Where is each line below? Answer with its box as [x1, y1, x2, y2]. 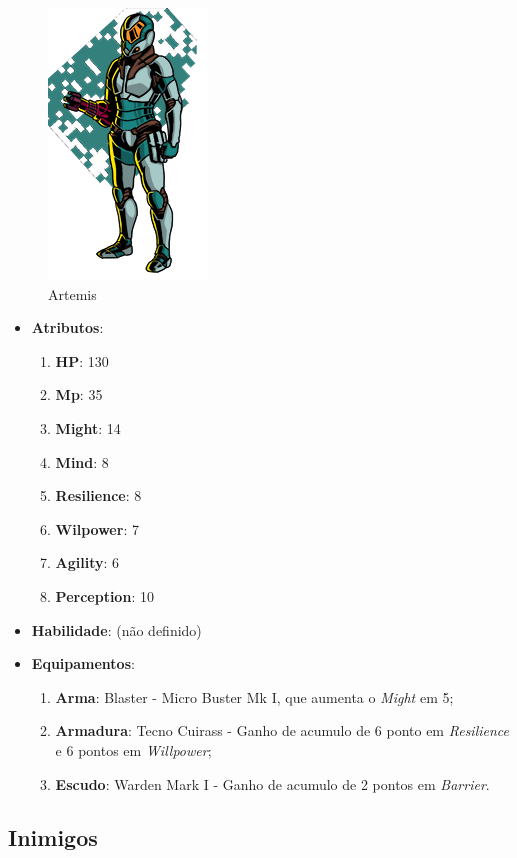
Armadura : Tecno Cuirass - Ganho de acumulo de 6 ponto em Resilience [55, 720, 510, 741]
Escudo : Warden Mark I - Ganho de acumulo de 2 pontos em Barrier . [55, 773, 490, 794]
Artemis [48, 283, 97, 304]
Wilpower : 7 [55, 518, 139, 539]
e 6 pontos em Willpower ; [55, 739, 212, 760]
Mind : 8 [55, 451, 109, 472]
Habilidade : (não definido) [31, 619, 202, 640]
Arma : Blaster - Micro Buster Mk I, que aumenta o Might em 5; [55, 686, 454, 707]
